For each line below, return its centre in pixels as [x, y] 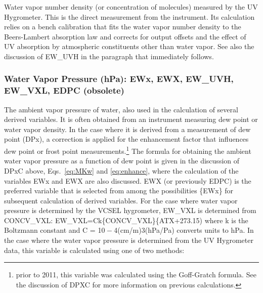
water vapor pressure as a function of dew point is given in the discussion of [122, 161]
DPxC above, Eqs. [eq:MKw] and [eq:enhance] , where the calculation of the [121, 170]
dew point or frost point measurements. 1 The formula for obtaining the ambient [128, 150]
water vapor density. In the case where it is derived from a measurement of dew [127, 129]
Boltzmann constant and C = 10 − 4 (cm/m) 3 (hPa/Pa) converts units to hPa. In [129, 230]
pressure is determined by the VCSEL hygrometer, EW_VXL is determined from [130, 210]
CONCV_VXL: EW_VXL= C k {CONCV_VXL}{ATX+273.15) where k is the [126, 220]
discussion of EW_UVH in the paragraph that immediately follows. [109, 56]
